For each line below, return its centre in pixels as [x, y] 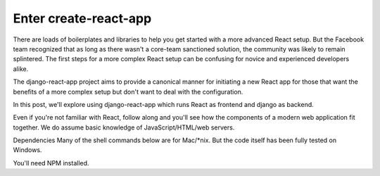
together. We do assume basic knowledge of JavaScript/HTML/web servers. [124, 127]
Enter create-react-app [82, 18]
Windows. [27, 150]
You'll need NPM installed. [51, 163]
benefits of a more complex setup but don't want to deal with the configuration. [128, 92]
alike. [21, 69]
